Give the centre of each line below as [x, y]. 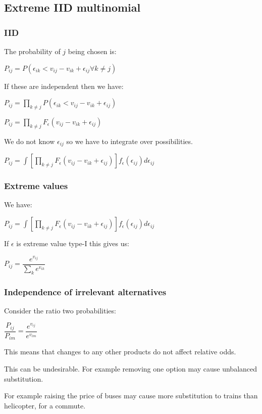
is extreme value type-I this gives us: [73, 243]
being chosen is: [92, 51]
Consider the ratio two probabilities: [60, 310]
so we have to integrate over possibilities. [129, 141]
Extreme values [36, 186]
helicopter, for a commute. [45, 405]
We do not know [30, 141]
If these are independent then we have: [64, 86]
